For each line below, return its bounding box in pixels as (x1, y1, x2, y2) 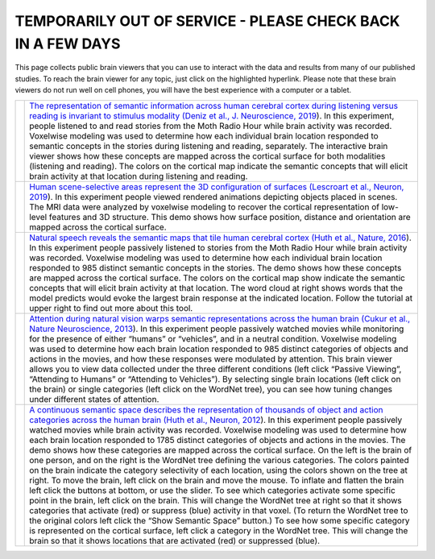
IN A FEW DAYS (14, 35, 121, 52)
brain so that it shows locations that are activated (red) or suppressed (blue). (29, 535, 321, 546)
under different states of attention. (29, 393, 159, 404)
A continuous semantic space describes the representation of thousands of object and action (29, 404, 383, 415)
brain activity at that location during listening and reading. (29, 170, 248, 181)
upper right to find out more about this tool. (29, 302, 193, 313)
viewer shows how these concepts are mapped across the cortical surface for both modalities (29, 150, 386, 161)
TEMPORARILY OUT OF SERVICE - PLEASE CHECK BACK (14, 12, 400, 30)
